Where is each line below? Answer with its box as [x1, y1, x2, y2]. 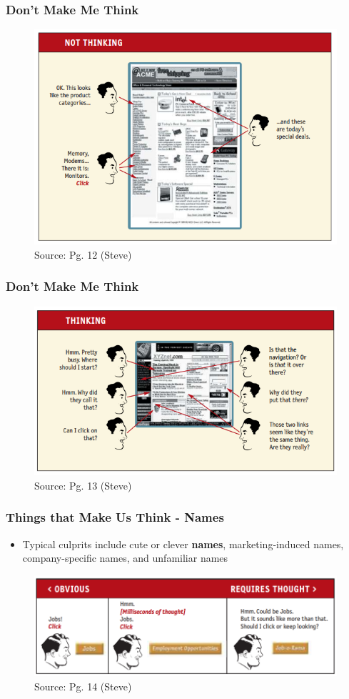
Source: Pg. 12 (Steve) [34, 247, 132, 262]
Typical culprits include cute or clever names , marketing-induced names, [22, 536, 344, 551]
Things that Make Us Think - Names [6, 508, 224, 526]
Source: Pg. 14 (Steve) [34, 678, 132, 693]
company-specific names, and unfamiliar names [22, 550, 228, 565]
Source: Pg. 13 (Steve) [34, 477, 132, 492]
